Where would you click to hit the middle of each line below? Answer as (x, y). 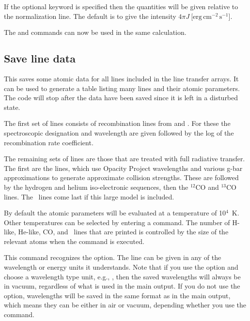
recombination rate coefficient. (49, 142)
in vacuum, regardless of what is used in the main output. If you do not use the (122, 286)
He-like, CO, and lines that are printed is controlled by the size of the (123, 232)
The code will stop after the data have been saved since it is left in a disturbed (121, 98)
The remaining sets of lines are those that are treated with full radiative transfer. (125, 159)
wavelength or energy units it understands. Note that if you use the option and (121, 267)
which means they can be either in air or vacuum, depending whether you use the (125, 305)
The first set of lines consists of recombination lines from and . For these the (117, 123)
